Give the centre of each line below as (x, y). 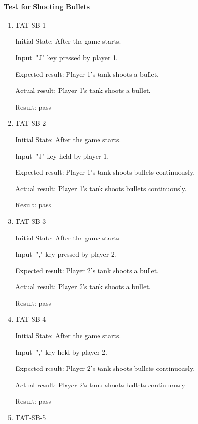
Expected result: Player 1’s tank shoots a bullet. (87, 74)
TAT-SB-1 (31, 25)
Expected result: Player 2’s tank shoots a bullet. (87, 270)
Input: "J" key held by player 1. (62, 156)
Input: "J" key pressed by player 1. (66, 57)
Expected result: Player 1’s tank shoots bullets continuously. (105, 172)
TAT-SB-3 (31, 221)
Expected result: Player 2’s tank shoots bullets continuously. (105, 368)
